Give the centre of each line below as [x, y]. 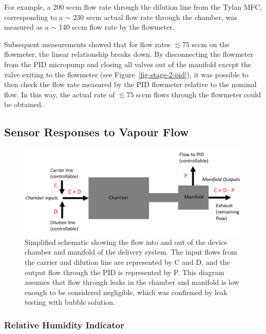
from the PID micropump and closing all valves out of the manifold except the [128, 64]
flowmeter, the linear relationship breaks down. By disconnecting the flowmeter [129, 54]
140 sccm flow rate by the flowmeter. [117, 27]
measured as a [26, 27]
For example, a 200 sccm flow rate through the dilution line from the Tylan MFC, [133, 7]
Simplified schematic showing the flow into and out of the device [126, 242]
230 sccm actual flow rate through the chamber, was [155, 17]
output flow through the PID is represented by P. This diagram [125, 272]
